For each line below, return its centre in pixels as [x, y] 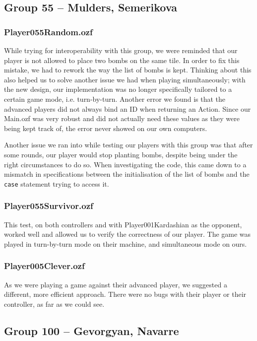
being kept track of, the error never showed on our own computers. [106, 128]
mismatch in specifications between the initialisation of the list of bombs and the [127, 174]
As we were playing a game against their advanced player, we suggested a [116, 284]
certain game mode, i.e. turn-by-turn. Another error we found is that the [115, 99]
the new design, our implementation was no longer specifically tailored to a [118, 89]
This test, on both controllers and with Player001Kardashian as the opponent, [123, 224]
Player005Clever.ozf [44, 266]
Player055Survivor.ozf [49, 206]
